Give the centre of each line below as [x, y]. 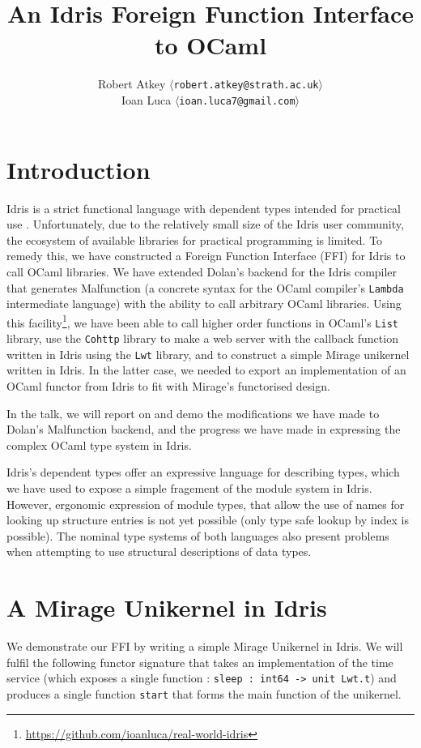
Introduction [79, 169]
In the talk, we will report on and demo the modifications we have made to [193, 413]
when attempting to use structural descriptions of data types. [159, 551]
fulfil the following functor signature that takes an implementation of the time [200, 662]
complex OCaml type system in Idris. [99, 445]
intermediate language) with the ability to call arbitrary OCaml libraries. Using [204, 303]
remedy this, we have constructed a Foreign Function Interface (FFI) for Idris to [206, 256]
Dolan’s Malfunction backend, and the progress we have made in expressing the [204, 429]
